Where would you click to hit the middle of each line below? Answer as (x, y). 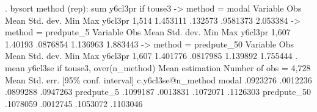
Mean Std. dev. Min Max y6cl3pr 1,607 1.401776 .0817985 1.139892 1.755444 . (151, 56)
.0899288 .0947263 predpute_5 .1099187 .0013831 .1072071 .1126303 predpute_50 (158, 92)
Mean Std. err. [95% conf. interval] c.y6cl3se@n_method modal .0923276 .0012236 (158, 79)
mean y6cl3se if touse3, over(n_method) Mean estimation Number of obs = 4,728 (158, 67)
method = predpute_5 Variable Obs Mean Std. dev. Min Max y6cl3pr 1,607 (148, 32)
